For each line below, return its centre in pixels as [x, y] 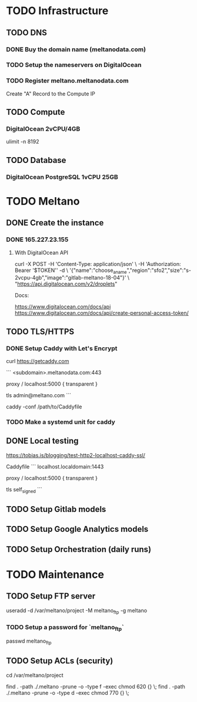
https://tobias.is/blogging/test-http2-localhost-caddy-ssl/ [76, 455]
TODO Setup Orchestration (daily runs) [79, 549]
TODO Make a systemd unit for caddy [61, 422]
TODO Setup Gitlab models [56, 509]
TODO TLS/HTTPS [40, 332]
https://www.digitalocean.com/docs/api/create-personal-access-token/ [102, 313]
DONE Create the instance [55, 223]
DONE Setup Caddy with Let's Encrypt [62, 348]
